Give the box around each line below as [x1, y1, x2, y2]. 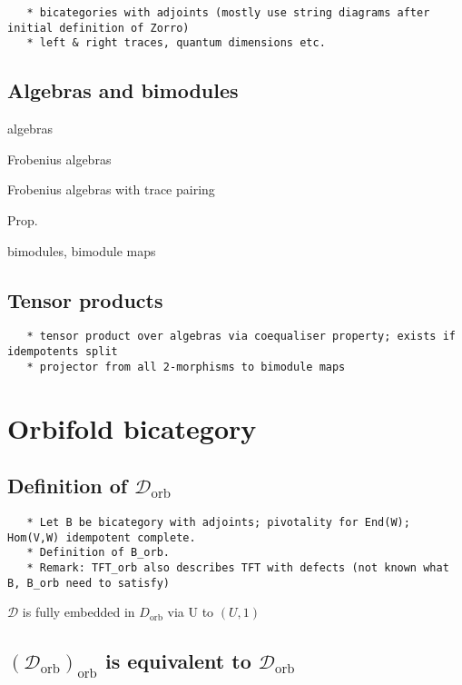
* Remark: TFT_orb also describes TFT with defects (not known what [26, 561, 449, 574]
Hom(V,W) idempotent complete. [7, 531, 196, 544]
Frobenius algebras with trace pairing [7, 180, 215, 199]
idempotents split [7, 345, 118, 358]
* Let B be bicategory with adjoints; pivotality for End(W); [26, 515, 410, 529]
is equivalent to [104, 647, 251, 675]
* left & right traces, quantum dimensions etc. [26, 36, 326, 50]
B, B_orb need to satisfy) [7, 576, 170, 590]
